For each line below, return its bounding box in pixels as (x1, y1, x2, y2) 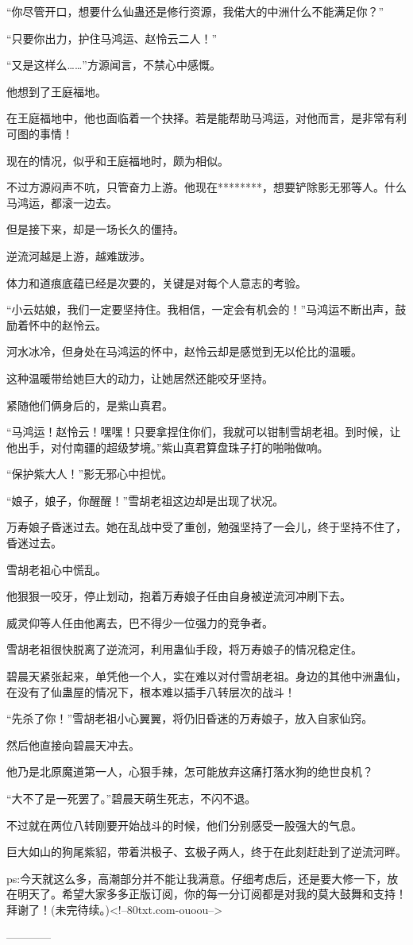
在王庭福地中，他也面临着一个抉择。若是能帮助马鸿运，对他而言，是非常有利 (6, 110, 407, 126)
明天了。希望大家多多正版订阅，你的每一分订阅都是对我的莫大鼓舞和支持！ (17, 885, 407, 902)
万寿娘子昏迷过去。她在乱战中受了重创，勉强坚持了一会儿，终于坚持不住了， (6, 519, 407, 535)
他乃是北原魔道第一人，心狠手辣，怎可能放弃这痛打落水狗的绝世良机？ (6, 763, 373, 780)
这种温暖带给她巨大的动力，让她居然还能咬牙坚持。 (6, 369, 273, 386)
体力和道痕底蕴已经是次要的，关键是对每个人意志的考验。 (6, 274, 307, 291)
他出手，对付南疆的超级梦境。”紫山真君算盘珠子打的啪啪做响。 (6, 438, 329, 455)
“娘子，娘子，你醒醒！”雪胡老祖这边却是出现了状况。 (6, 492, 284, 508)
